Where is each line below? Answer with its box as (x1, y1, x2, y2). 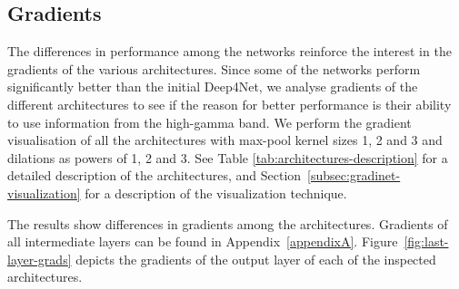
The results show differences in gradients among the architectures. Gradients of (7, 214, 448, 233)
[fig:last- (404, 232, 449, 251)
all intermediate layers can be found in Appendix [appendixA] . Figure (7, 232, 398, 251)
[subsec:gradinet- (307, 166, 401, 185)
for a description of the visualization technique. (85, 183, 347, 202)
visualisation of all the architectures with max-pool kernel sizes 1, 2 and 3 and (7, 130, 443, 149)
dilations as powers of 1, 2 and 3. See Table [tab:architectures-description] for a (7, 148, 448, 167)
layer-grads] (7, 249, 72, 268)
